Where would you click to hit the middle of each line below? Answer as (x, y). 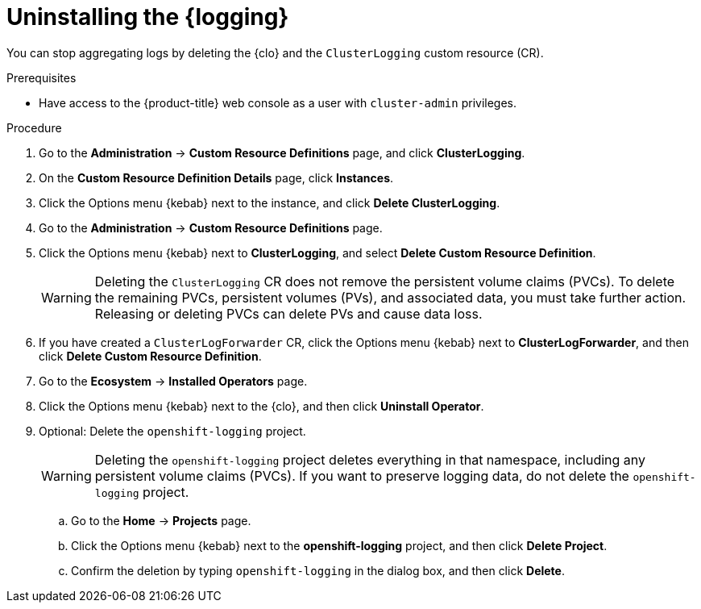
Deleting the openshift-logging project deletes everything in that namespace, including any (370, 459)
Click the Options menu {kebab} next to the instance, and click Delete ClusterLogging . (270, 202)
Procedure (34, 127)
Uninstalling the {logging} (148, 17)
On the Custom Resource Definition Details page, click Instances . (216, 177)
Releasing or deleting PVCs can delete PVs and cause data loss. (288, 313)
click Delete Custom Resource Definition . (150, 356)
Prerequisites (41, 77)
